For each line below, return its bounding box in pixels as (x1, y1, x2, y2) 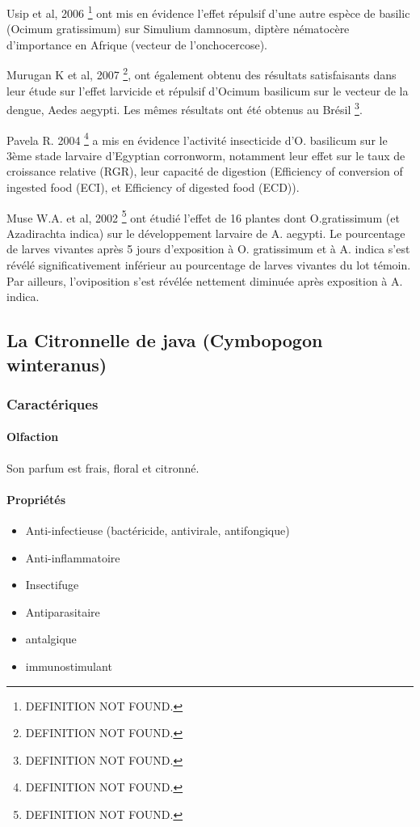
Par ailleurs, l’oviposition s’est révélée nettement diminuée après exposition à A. (6, 272, 403, 289)
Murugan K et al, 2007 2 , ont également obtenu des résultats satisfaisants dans (6, 64, 397, 83)
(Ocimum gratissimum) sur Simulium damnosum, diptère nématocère (6, 20, 350, 37)
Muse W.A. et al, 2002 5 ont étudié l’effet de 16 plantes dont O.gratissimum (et (6, 206, 400, 226)
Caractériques (6, 393, 99, 413)
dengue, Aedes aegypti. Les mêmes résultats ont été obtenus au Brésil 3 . (6, 99, 363, 117)
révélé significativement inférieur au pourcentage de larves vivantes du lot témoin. (6, 257, 411, 273)
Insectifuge (25, 576, 79, 593)
